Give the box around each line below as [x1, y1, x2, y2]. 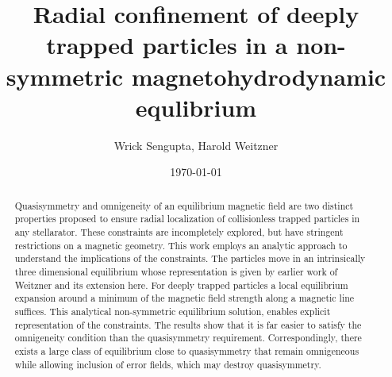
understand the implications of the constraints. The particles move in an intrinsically [14, 252, 366, 265]
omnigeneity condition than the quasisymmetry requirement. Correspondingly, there [14, 331, 362, 344]
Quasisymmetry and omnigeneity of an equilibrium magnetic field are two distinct [14, 198, 354, 212]
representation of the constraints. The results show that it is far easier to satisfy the [14, 317, 362, 331]
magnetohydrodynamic [131, 60, 386, 92]
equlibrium [135, 90, 257, 123]
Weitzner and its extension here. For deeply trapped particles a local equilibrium [14, 278, 348, 291]
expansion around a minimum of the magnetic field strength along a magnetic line [14, 291, 355, 305]
